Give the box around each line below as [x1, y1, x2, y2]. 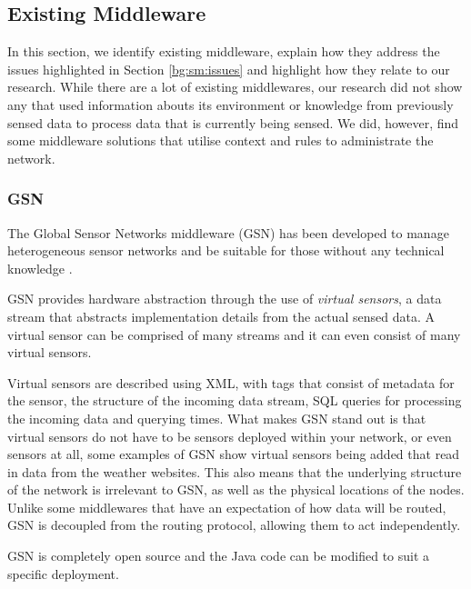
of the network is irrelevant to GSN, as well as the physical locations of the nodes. [7, 480, 465, 499]
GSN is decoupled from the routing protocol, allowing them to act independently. [7, 515, 461, 534]
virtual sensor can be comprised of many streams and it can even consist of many [7, 324, 461, 344]
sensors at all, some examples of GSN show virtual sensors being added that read [7, 444, 460, 464]
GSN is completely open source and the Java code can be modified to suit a [7, 546, 430, 565]
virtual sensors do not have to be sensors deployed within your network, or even [7, 426, 452, 445]
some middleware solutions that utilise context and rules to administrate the [7, 131, 434, 150]
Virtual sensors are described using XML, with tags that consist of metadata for [7, 373, 455, 392]
